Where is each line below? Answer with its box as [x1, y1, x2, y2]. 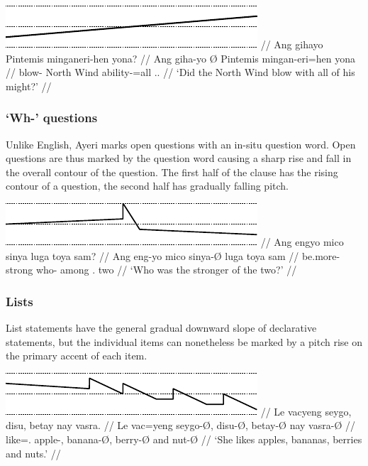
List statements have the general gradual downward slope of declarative [6, 320, 317, 335]
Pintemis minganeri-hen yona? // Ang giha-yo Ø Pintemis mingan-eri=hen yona [6, 50, 355, 65]
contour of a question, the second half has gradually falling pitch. [6, 178, 289, 193]
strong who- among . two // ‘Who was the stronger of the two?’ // [6, 262, 297, 277]
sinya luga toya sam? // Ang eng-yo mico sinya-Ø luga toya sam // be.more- [6, 248, 340, 263]
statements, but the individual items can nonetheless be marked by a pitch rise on [6, 334, 362, 349]
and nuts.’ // [6, 445, 61, 460]
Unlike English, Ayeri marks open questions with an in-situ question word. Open [6, 136, 356, 151]
